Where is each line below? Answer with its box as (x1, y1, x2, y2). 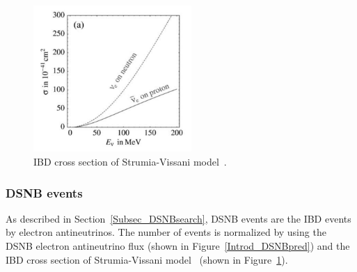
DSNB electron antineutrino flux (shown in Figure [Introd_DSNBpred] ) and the (6, 239, 350, 253)
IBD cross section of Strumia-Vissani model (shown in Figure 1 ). (6, 252, 288, 266)
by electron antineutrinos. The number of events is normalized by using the (6, 225, 326, 239)
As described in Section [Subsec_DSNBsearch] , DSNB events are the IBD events (6, 211, 351, 225)
